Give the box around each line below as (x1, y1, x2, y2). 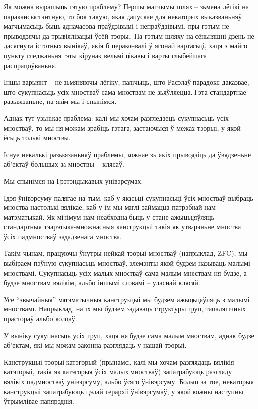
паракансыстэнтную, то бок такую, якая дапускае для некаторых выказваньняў (4, 11, 242, 21)
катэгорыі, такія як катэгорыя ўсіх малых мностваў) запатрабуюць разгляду (4, 366, 232, 377)
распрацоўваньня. (4, 60, 57, 70)
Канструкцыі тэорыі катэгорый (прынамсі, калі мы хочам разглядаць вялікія (4, 356, 234, 367)
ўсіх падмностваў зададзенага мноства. (4, 231, 122, 241)
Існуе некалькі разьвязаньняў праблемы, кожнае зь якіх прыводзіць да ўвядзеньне (4, 149, 251, 159)
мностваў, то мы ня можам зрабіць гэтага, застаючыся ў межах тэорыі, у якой (4, 122, 241, 133)
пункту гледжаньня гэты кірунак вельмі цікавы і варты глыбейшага (4, 50, 207, 60)
